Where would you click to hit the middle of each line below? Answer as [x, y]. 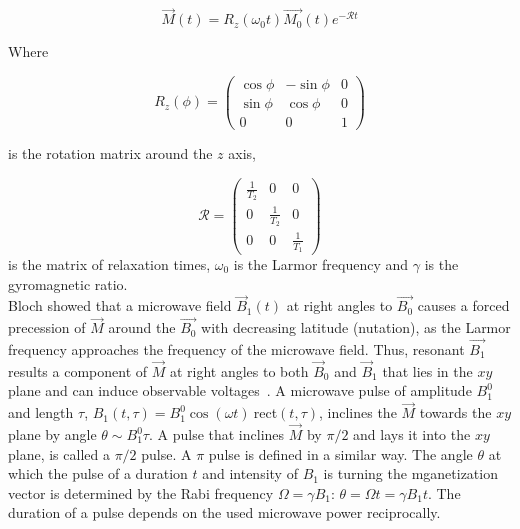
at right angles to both [239, 370]
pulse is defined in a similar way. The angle [340, 453]
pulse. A [166, 453]
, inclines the [358, 412]
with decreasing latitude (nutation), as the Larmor [356, 327]
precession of [47, 327]
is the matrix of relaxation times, [109, 263]
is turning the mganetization [410, 473]
